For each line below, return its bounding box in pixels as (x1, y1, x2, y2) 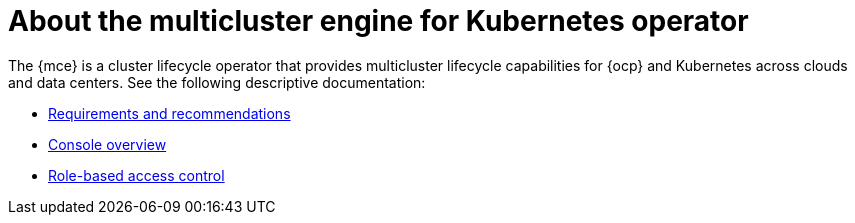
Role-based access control (48, 166, 225, 184)
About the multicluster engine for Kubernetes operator (8, 4, 749, 38)
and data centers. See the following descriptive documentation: (8, 73, 426, 91)
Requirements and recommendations (48, 104, 291, 122)
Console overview (48, 135, 167, 153)
